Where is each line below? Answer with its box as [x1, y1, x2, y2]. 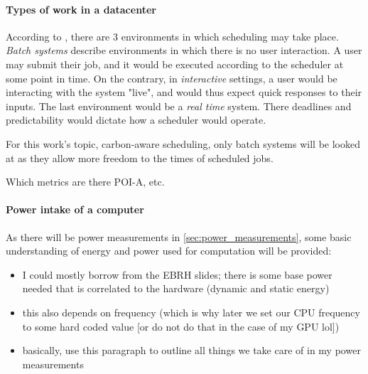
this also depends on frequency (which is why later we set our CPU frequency [22, 304, 360, 319]
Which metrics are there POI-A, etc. [6, 174, 165, 189]
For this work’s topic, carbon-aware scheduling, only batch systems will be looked [6, 136, 360, 151]
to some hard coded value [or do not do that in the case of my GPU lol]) [22, 319, 340, 333]
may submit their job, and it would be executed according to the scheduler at [6, 56, 344, 71]
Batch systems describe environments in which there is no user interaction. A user [6, 43, 362, 58]
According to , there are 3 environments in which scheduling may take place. [6, 28, 339, 43]
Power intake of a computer [6, 202, 144, 217]
